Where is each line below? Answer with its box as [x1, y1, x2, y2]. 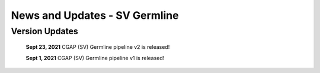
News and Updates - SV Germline [11, 9, 179, 22]
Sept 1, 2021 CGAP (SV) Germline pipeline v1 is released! [25, 54, 165, 61]
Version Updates [11, 26, 78, 36]
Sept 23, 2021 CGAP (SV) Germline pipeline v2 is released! [25, 44, 170, 51]
